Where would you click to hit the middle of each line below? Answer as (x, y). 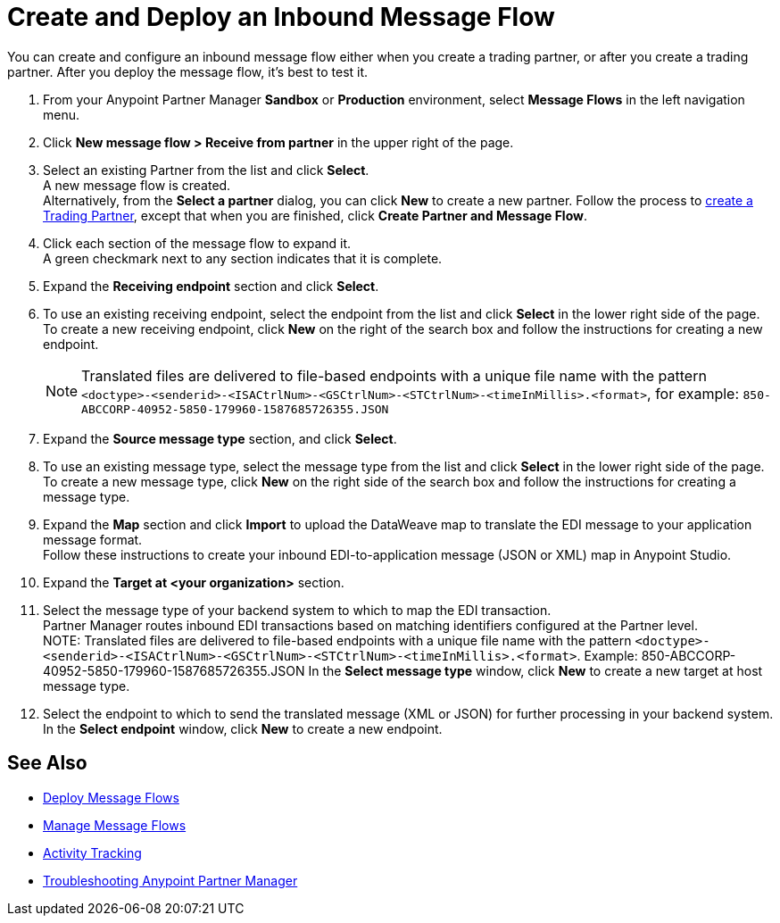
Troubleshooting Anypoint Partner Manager (170, 880)
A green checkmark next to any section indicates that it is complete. (243, 258)
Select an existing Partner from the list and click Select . (206, 170)
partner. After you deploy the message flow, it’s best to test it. (188, 71)
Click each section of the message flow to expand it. (197, 243)
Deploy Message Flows (111, 797)
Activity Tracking (92, 852)
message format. (93, 539)
